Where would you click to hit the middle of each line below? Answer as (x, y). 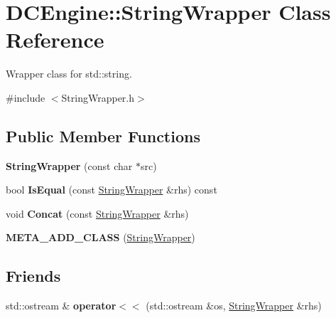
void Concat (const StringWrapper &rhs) (97, 213)
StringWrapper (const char (69, 165)
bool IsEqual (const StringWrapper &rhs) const (112, 190)
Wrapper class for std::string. (69, 74)
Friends (33, 276)
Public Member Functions (103, 136)
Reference (55, 39)
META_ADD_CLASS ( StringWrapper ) (101, 237)
